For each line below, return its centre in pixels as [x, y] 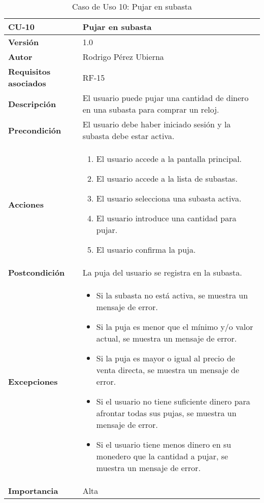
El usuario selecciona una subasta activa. [169, 198]
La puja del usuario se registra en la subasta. [162, 272]
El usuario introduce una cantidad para [166, 218]
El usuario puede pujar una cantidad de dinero [166, 98]
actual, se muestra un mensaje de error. [167, 338]
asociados [27, 83]
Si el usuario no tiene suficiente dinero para [173, 401]
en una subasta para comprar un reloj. [151, 109]
